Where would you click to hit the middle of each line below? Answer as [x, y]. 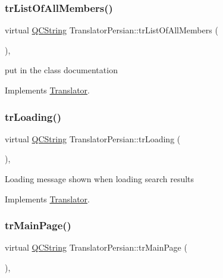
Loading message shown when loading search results [100, 179]
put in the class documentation [61, 70]
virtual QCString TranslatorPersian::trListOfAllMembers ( [111, 30]
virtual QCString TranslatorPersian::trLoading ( [93, 138]
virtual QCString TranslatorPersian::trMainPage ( [96, 247]
